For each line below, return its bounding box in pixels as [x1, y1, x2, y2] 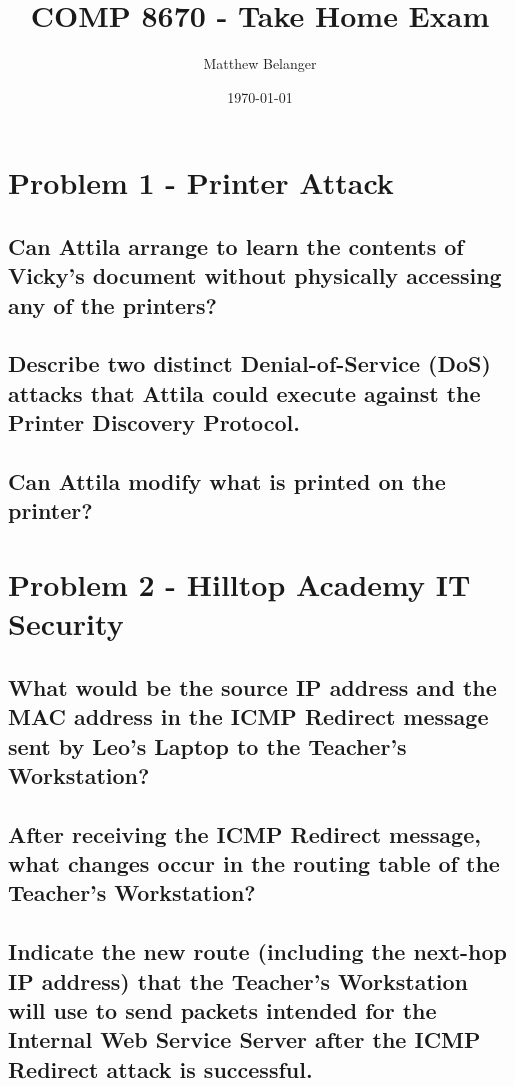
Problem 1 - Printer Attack [8, 162, 394, 203]
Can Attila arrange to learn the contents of [8, 230, 464, 261]
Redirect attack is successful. [8, 1053, 313, 1084]
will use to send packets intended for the [8, 995, 437, 1026]
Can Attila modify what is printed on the [8, 466, 446, 497]
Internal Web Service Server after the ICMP [8, 1024, 481, 1055]
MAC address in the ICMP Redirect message [8, 701, 489, 732]
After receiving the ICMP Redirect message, [8, 818, 481, 849]
